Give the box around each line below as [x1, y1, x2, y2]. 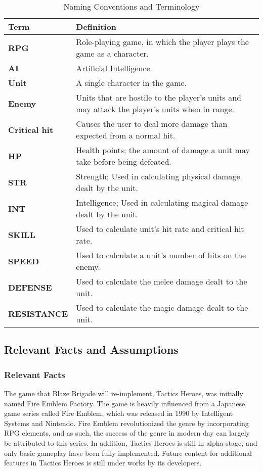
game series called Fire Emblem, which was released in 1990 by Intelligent [4, 408, 233, 418]
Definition [76, 21, 117, 32]
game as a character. [76, 48, 149, 59]
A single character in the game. [76, 77, 187, 88]
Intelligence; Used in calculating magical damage [76, 197, 248, 208]
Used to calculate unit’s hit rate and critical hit [76, 223, 244, 234]
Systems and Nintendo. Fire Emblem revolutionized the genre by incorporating [4, 417, 249, 428]
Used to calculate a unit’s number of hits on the [76, 249, 246, 261]
